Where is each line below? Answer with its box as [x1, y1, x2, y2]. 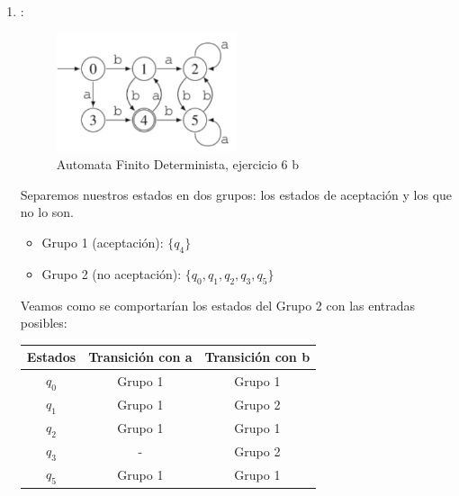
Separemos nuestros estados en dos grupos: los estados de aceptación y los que [20, 185, 453, 203]
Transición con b [204, 347, 310, 366]
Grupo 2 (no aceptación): [41, 264, 182, 283]
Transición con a [88, 347, 193, 366]
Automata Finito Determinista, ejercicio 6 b [56, 155, 300, 174]
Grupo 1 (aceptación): [41, 232, 164, 251]
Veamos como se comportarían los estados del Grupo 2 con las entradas [20, 295, 416, 314]
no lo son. [20, 203, 74, 221]
